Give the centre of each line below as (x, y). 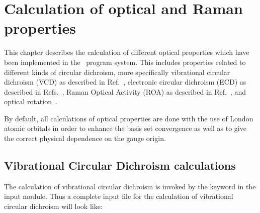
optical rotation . (31, 101)
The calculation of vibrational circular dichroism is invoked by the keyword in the (130, 186)
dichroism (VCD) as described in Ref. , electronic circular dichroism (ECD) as (125, 82)
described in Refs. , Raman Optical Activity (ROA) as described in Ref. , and (125, 91)
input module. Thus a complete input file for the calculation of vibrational (119, 196)
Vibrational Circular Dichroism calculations (120, 165)
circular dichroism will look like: (53, 206)
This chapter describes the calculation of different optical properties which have (127, 52)
